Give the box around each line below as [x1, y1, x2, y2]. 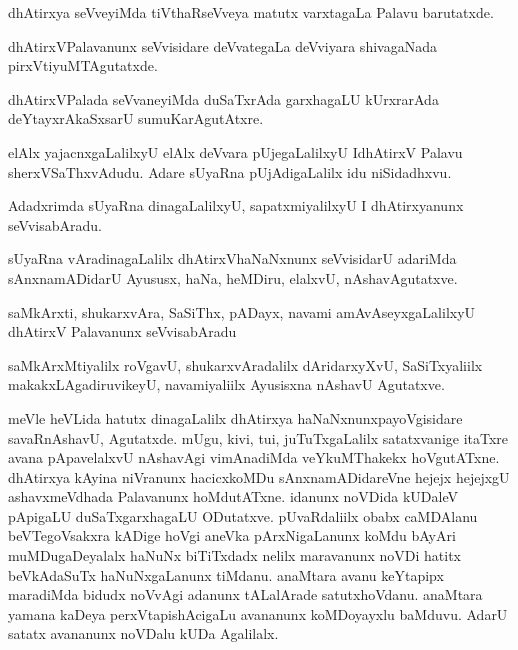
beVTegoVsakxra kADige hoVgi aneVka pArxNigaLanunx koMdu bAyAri [8, 525, 456, 546]
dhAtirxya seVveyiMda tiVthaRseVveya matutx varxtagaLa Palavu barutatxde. [8, 2, 494, 22]
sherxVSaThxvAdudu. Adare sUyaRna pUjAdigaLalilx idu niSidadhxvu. [8, 161, 452, 182]
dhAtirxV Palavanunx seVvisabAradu [8, 321, 237, 342]
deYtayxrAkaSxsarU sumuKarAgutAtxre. [8, 108, 264, 129]
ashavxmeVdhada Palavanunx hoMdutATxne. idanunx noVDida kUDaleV [8, 486, 458, 507]
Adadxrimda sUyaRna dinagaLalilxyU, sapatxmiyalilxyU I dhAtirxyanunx [8, 195, 464, 216]
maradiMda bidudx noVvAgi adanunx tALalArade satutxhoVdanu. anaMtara [8, 584, 483, 605]
